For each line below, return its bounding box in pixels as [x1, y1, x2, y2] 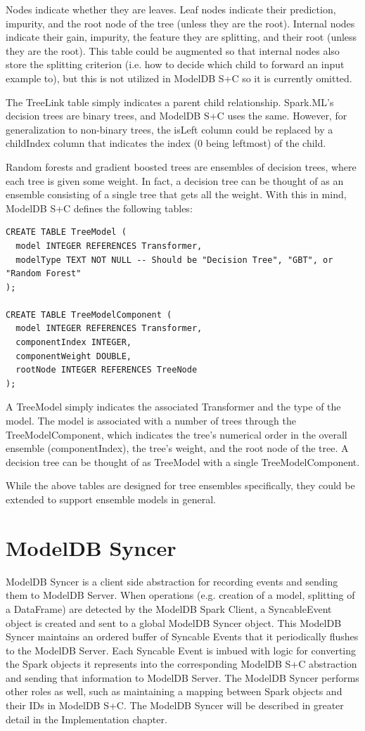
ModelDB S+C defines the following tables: [6, 200, 193, 215]
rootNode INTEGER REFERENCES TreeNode [15, 365, 198, 375]
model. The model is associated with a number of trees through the [6, 413, 297, 428]
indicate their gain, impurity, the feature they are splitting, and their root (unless [6, 30, 357, 44]
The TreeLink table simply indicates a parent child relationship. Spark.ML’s [6, 94, 334, 109]
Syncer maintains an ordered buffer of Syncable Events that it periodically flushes [6, 629, 359, 644]
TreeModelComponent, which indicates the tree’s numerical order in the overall [6, 427, 347, 441]
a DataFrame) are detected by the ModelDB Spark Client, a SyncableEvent [6, 601, 332, 616]
